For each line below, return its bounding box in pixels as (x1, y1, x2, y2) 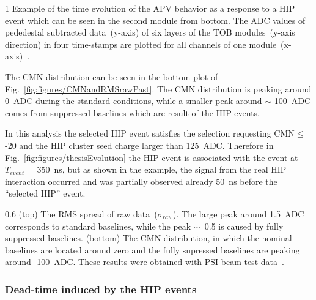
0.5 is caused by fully (204, 219, 284, 232)
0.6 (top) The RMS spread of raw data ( (5, 207, 158, 220)
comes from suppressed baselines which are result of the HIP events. (5, 106, 260, 119)
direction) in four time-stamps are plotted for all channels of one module (5, 37, 277, 50)
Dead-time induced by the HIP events (5, 281, 197, 296)
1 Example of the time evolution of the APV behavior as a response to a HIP (5, 2, 295, 14)
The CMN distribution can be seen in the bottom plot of (5, 70, 218, 83)
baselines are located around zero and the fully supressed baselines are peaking (5, 243, 300, 256)
